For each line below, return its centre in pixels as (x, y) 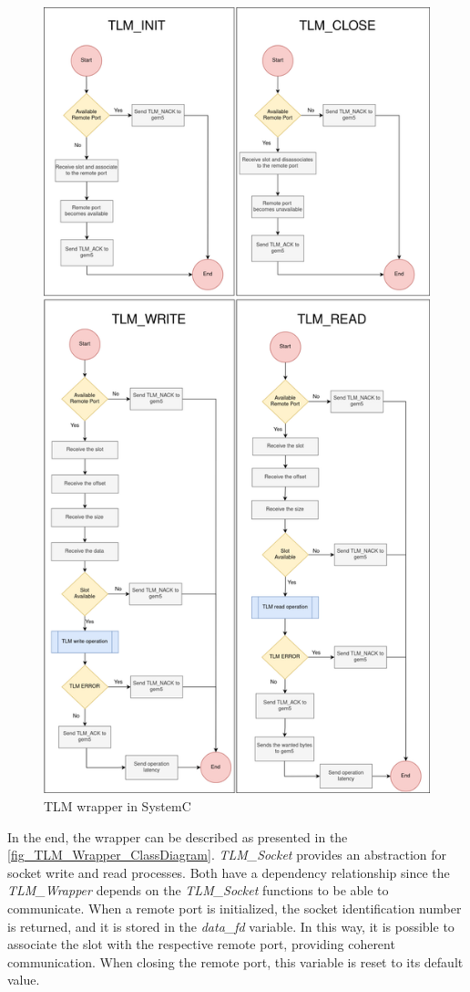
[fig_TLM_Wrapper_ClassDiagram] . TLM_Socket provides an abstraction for (227, 855)
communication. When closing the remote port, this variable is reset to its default (235, 961)
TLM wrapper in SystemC (117, 806)
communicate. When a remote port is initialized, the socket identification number (235, 908)
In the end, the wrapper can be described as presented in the (178, 836)
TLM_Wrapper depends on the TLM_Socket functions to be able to (198, 890)
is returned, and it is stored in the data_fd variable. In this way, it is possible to (231, 926)
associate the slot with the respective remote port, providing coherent (201, 944)
